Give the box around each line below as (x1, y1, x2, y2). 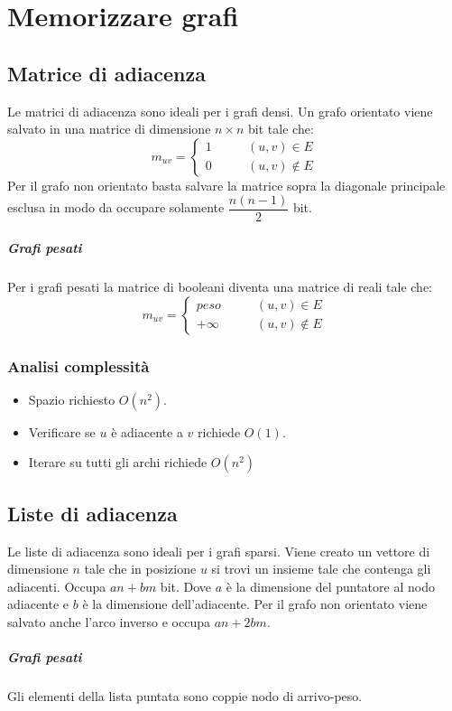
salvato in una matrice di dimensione (7, 119, 211, 138)
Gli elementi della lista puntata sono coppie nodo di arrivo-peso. (7, 687, 363, 706)
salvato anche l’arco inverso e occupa (7, 612, 210, 631)
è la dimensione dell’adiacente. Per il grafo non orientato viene (82, 594, 428, 613)
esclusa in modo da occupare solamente (7, 198, 225, 217)
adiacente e (7, 594, 69, 613)
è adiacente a (111, 422, 183, 441)
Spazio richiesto (28, 389, 115, 408)
